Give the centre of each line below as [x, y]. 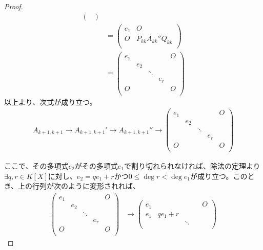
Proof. [14, 6]
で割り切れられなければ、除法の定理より [192, 165]
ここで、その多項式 [36, 165]
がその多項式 [96, 165]
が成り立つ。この [219, 176]
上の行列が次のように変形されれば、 [79, 186]
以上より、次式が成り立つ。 [50, 101]
